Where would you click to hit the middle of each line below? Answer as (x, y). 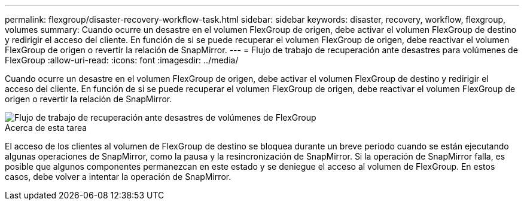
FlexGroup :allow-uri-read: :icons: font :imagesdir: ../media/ (122, 60)
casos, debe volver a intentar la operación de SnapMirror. (118, 177)
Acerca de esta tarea (46, 128)
